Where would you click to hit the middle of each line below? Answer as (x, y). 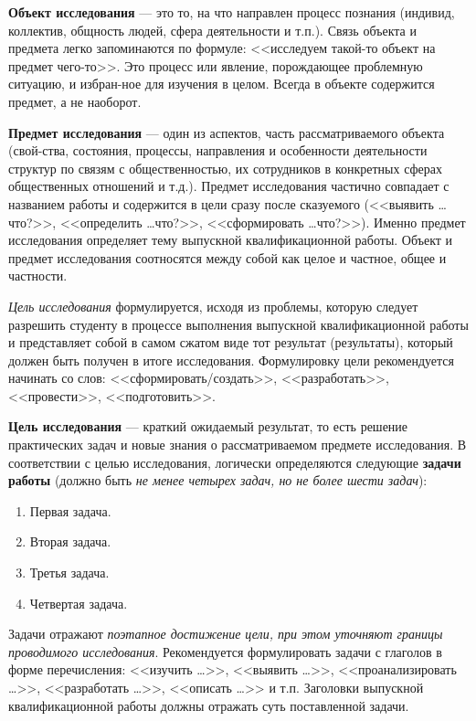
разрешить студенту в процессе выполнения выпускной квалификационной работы (238, 324)
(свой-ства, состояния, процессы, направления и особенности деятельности (218, 150)
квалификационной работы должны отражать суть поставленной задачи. (209, 705)
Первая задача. (70, 510)
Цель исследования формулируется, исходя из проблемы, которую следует (213, 306)
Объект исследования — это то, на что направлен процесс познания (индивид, (232, 12)
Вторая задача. (70, 541)
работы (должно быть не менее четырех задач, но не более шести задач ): (218, 480)
